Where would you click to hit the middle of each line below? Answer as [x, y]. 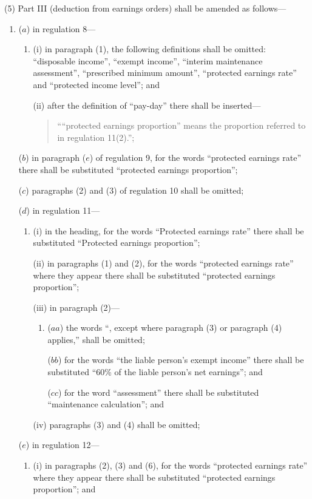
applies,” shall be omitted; [96, 339]
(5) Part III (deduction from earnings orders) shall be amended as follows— [145, 8]
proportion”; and [64, 489]
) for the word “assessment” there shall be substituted [158, 392]
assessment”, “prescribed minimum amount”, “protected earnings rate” [165, 73]
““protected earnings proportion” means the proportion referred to [181, 125]
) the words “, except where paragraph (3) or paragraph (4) [171, 328]
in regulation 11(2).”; [96, 137]
